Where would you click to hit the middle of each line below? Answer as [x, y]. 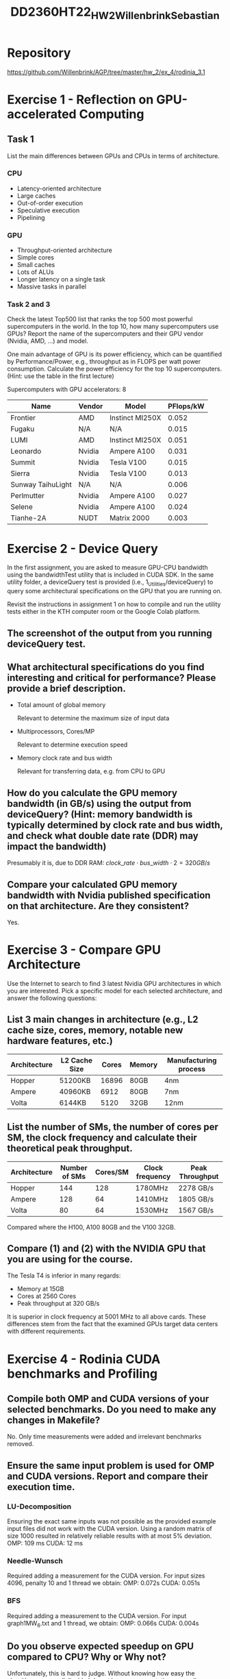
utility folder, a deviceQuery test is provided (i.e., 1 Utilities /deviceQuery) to [110, 583]
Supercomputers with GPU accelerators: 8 [67, 389]
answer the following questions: [52, 998]
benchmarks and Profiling [82, 1373]
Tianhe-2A [28, 518]
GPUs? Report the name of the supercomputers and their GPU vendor [105, 334]
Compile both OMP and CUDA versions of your [108, 1398]
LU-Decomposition [39, 1506]
